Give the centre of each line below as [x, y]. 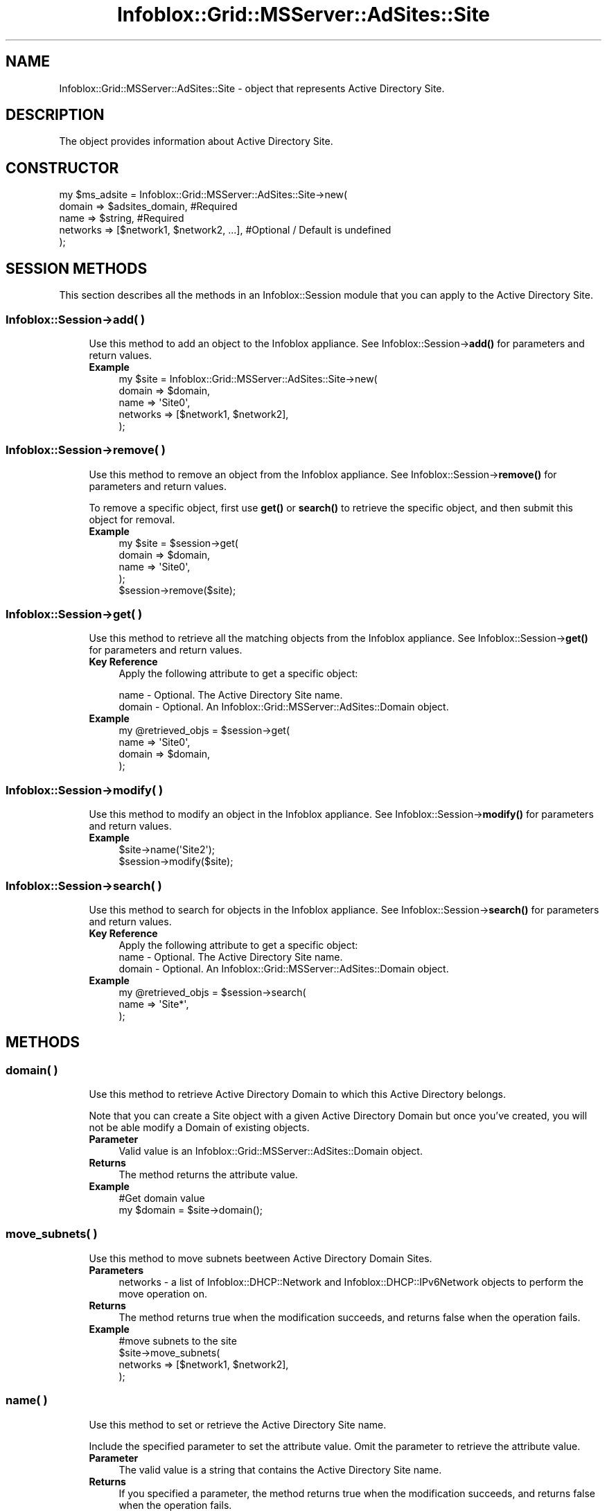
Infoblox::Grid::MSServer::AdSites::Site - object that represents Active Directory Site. [252, 88]
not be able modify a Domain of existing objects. [199, 1128]
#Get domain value [162, 1198]
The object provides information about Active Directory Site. [196, 141]
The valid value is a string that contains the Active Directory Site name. [280, 1469]
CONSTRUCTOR [62, 168]
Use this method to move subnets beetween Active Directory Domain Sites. [261, 1258]
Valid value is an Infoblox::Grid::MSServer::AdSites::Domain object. [271, 1151]
